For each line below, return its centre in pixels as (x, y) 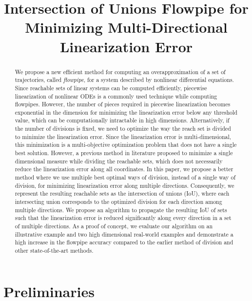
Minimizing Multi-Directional (126, 27)
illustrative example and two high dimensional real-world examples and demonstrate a (124, 234)
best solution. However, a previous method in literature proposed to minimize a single (124, 153)
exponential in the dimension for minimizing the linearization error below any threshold (126, 112)
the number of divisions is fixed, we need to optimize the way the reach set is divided (123, 129)
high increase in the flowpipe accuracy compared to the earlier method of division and (124, 242)
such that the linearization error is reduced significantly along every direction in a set (123, 218)
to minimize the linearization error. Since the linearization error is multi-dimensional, (123, 136)
